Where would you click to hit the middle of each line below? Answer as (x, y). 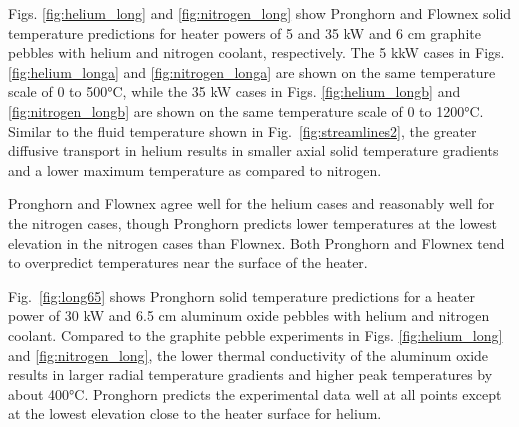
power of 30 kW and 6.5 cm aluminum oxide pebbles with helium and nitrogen (249, 315)
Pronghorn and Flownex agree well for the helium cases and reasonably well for (251, 203)
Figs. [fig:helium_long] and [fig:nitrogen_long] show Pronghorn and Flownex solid (260, 13)
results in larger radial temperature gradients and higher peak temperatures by (250, 374)
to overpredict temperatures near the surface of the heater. (188, 262)
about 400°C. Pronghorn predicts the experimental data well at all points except (255, 393)
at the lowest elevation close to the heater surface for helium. (195, 413)
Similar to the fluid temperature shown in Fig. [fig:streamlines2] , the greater (242, 130)
